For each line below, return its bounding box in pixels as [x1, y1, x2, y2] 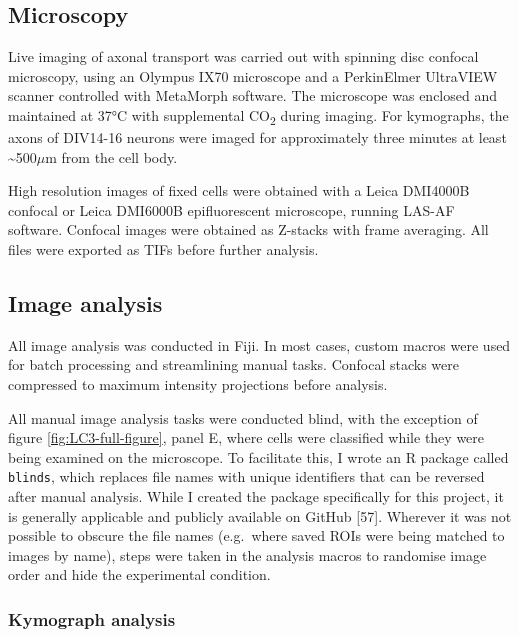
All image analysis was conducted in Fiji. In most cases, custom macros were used [8, 334, 511, 355]
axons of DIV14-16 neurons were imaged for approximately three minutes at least [8, 127, 507, 148]
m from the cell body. [45, 146, 178, 167]
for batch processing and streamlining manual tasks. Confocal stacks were [8, 354, 460, 375]
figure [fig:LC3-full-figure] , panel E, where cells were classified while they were [8, 427, 485, 448]
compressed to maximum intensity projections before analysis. [8, 374, 388, 395]
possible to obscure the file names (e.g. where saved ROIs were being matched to [8, 525, 505, 546]
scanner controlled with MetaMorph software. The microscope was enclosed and [8, 85, 497, 106]
